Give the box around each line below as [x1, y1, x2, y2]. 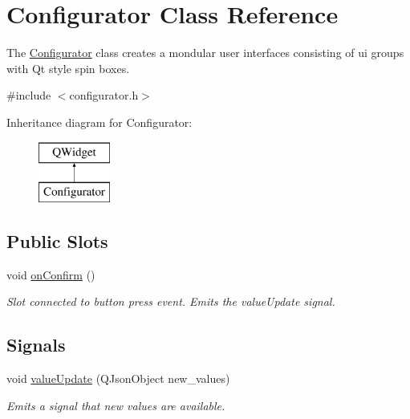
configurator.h [69, 87, 139, 104]
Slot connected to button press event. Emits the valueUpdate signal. [6, 293, 335, 310]
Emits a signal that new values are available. [6, 397, 225, 413]
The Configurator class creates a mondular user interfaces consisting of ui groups [6, 44, 404, 61]
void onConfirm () [6, 266, 95, 283]
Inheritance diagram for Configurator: [6, 113, 193, 130]
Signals [6, 332, 66, 357]
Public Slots [6, 229, 108, 254]
